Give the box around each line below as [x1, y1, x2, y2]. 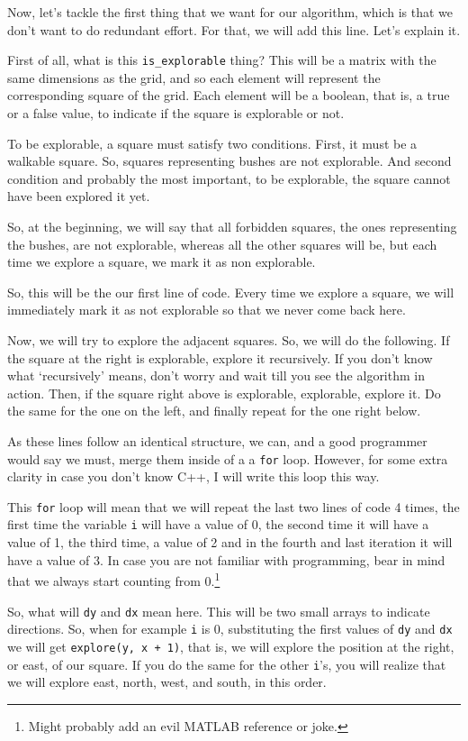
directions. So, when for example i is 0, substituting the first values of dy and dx [7, 619, 453, 638]
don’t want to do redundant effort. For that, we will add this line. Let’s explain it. [7, 20, 461, 39]
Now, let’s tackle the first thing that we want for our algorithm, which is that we [7, 3, 454, 21]
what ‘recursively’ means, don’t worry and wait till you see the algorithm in [7, 366, 425, 385]
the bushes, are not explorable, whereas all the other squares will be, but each [7, 234, 437, 253]
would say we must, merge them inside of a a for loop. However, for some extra [7, 449, 448, 468]
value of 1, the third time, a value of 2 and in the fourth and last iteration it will [7, 533, 453, 552]
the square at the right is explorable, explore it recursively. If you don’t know [7, 348, 433, 367]
